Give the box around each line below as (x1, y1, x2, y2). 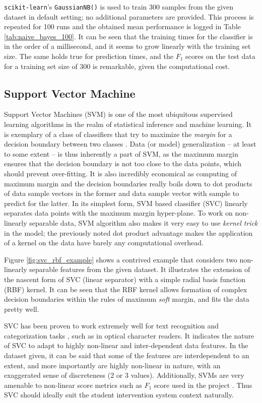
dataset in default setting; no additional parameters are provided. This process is (4, 11, 254, 22)
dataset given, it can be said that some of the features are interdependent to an (4, 350, 249, 361)
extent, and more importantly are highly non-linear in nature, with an (4, 360, 221, 370)
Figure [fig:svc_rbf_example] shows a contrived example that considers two (4, 254, 237, 264)
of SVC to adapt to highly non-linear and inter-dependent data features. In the (4, 340, 248, 351)
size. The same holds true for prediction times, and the (4, 51, 174, 61)
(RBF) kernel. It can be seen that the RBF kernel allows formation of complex (4, 284, 247, 294)
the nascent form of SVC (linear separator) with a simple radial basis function (4, 274, 245, 284)
